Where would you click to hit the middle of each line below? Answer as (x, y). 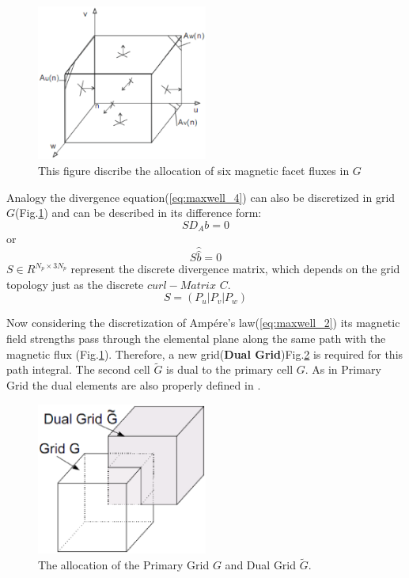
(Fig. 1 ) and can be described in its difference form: (138, 213)
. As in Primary (343, 369)
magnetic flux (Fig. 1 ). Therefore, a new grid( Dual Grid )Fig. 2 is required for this (205, 354)
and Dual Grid (261, 565)
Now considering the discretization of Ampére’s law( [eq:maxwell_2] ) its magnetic (203, 323)
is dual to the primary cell (230, 369)
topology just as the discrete (75, 284)
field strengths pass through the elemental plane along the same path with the (196, 338)
